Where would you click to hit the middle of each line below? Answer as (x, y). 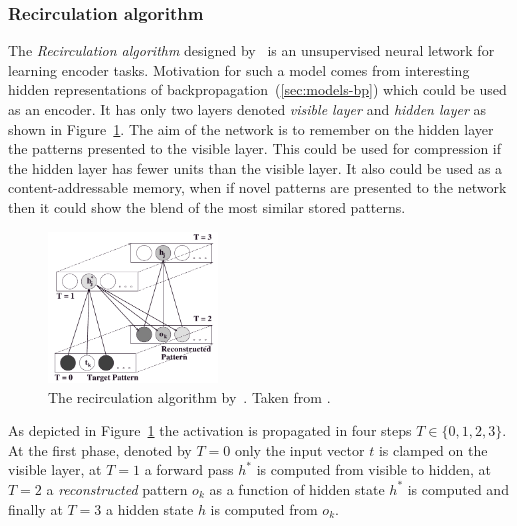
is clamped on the (433, 449)
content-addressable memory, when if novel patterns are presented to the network (257, 187)
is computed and (458, 488)
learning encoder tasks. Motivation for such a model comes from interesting (239, 69)
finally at (35, 508)
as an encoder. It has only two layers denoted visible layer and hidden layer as (247, 109)
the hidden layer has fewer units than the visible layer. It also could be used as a (255, 167)
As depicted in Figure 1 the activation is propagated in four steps (210, 430)
